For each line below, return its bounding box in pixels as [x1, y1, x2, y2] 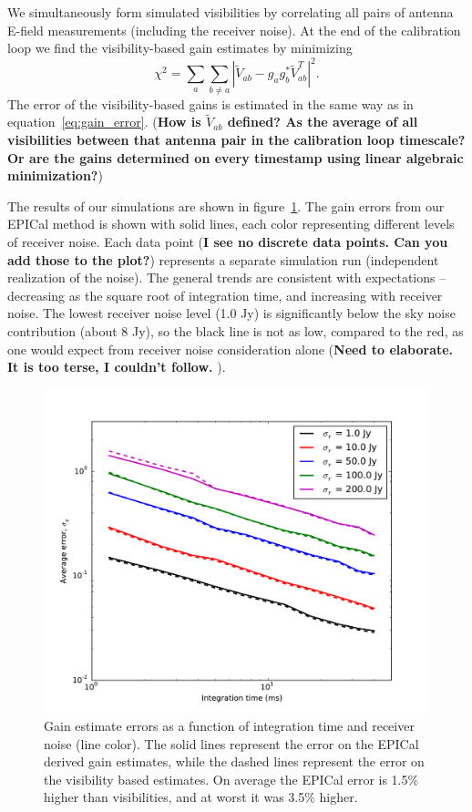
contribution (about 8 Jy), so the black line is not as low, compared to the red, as [7, 321, 464, 340]
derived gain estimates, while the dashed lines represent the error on [44, 752, 425, 771]
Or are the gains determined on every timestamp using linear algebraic [7, 148, 464, 167]
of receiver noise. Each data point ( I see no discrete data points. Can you [7, 231, 448, 251]
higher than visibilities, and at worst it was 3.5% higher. [44, 787, 358, 807]
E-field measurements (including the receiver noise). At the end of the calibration [7, 20, 461, 39]
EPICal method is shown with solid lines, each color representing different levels [7, 214, 455, 233]
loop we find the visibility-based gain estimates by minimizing [7, 38, 353, 57]
